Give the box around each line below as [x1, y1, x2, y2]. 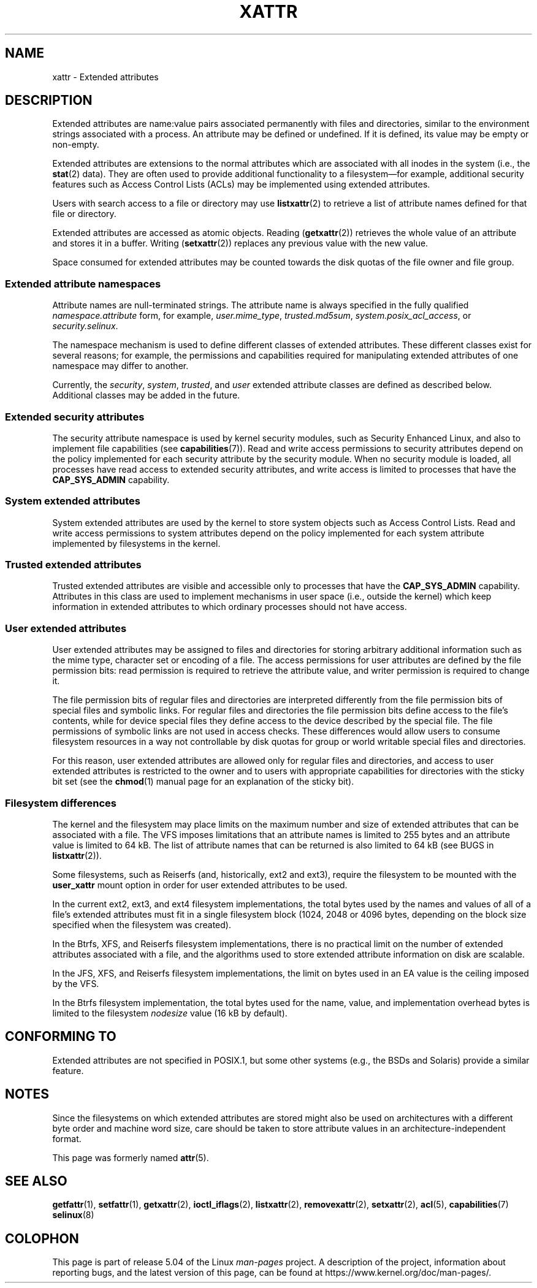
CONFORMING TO [5, 1029, 116, 1045]
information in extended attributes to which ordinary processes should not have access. [52, 601, 407, 612]
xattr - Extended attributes [52, 71, 159, 82]
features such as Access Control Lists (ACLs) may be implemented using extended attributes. [52, 179, 430, 190]
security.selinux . [52, 321, 118, 332]
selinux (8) [52, 1210, 94, 1221]
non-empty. [52, 139, 99, 150]
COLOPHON [5, 1230, 79, 1246]
